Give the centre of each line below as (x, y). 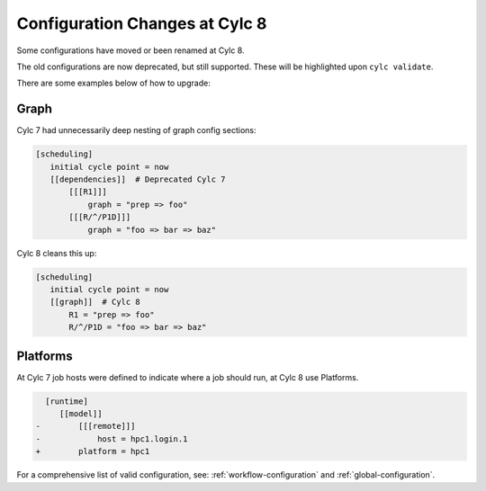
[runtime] (67, 401)
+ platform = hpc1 (93, 451)
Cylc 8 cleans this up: (57, 253)
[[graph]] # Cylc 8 (95, 302)
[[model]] (81, 413)
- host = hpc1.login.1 (112, 439)
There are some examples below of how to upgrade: (113, 83)
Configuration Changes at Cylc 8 (142, 23)
